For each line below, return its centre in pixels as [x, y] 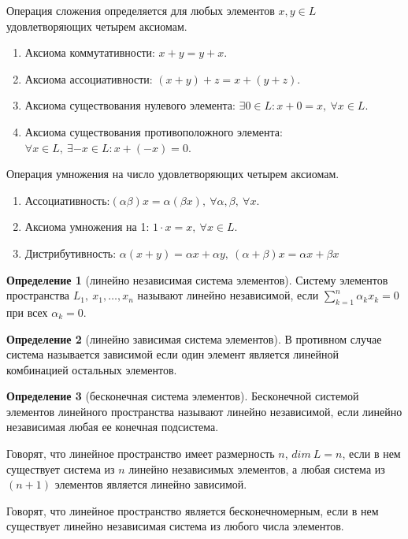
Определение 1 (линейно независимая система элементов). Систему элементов [197, 279]
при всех [27, 312]
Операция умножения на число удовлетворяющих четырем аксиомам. [173, 174]
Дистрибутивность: [70, 253]
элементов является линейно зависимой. [151, 484]
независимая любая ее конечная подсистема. [113, 427]
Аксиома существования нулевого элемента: [130, 105]
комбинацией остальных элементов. [92, 369]
